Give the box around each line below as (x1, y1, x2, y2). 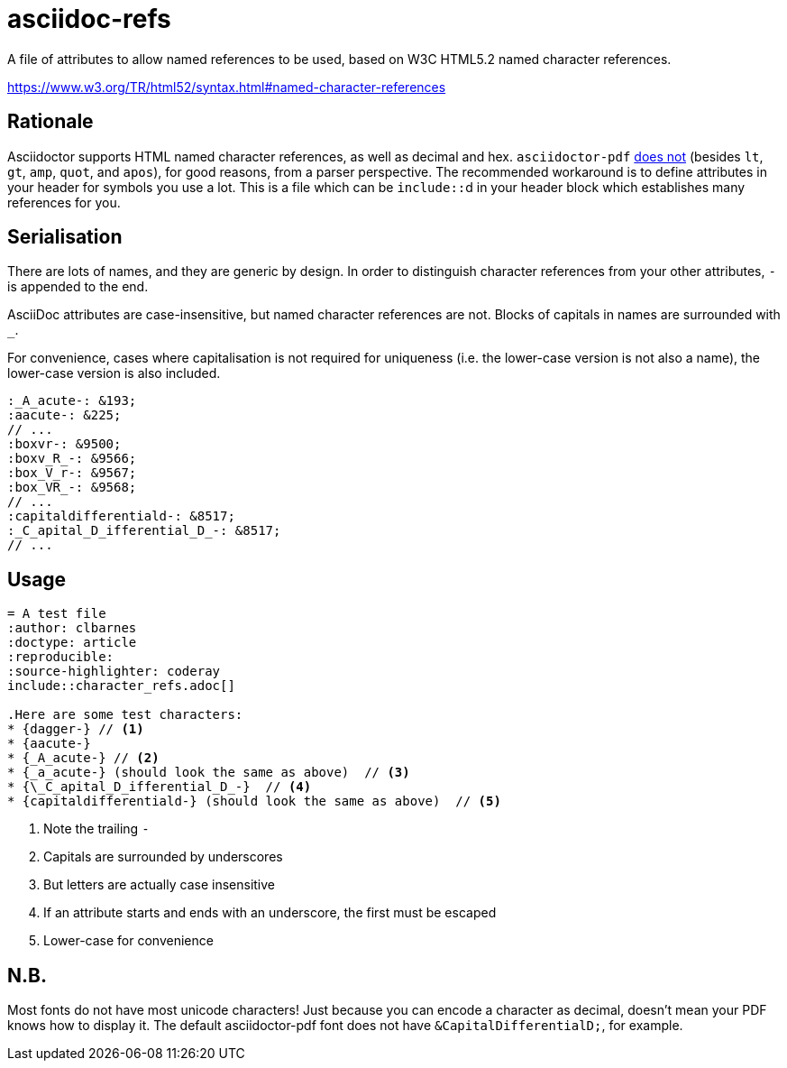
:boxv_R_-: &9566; (7, 451, 137, 466)
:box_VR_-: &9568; (7, 480, 137, 495)
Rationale (7, 110, 94, 133)
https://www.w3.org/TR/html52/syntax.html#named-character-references (7, 78, 446, 95)
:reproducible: (7, 649, 114, 665)
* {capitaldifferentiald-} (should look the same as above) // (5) (7, 794, 501, 809)
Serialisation (7, 226, 123, 249)
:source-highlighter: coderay (7, 664, 221, 679)
